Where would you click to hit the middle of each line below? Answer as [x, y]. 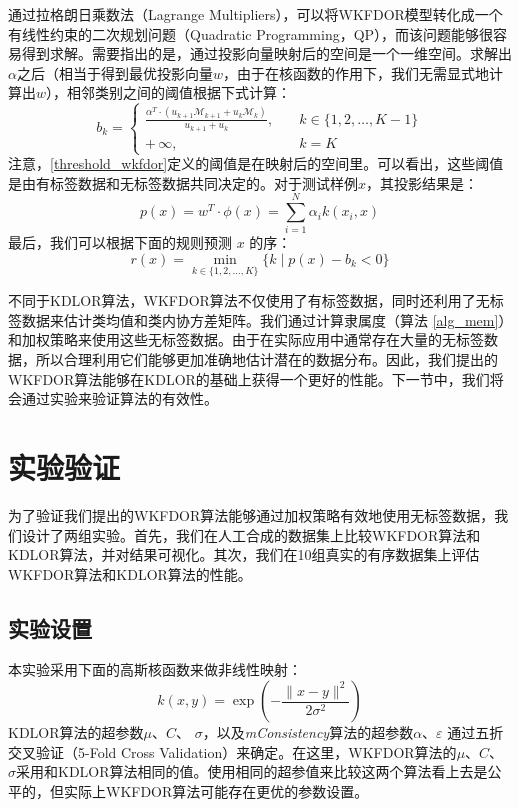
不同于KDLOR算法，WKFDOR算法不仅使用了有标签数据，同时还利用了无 [249, 300]
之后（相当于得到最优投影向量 [114, 72]
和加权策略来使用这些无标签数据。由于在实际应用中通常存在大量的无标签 [246, 339]
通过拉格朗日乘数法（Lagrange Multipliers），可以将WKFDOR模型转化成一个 [255, 14]
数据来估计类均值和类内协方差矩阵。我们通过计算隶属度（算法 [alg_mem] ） [263, 319]
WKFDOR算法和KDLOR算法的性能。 [130, 573]
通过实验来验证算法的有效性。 [119, 398]
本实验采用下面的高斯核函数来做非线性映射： [155, 669]
